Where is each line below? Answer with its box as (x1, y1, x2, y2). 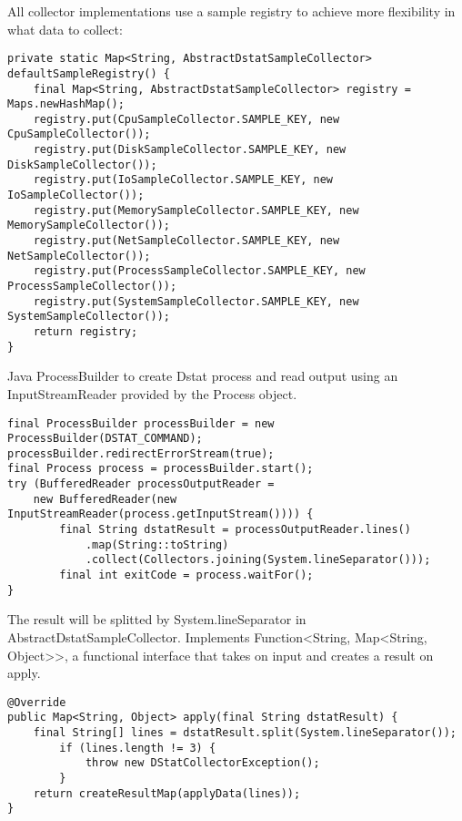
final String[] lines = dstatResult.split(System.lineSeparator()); (33, 726, 457, 740)
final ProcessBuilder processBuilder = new (7, 416, 275, 430)
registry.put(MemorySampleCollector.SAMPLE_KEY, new (33, 203, 359, 217)
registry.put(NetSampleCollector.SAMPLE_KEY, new (33, 234, 340, 248)
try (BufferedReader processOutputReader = (7, 477, 275, 491)
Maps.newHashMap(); (7, 97, 125, 111)
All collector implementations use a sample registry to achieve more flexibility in (7, 2, 456, 20)
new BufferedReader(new (33, 492, 177, 506)
